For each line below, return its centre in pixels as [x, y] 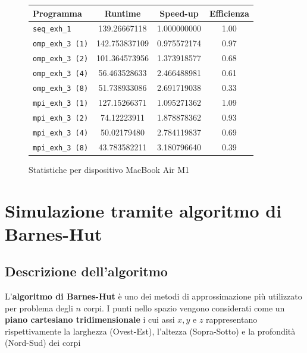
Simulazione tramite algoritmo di [143, 210]
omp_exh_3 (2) [61, 59]
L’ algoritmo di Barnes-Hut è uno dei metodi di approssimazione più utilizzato [153, 296]
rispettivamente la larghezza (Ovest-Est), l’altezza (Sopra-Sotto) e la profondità [150, 331]
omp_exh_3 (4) [61, 74]
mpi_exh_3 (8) [61, 148]
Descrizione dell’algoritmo [86, 271]
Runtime [123, 13]
